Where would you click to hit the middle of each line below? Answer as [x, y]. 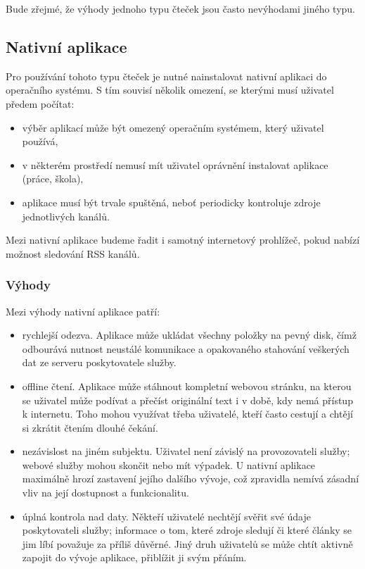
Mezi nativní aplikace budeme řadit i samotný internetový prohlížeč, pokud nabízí [183, 240]
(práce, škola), [53, 179]
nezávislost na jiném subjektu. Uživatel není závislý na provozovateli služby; [186, 451]
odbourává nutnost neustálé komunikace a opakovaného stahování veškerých [186, 348]
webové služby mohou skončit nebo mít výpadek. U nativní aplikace [169, 464]
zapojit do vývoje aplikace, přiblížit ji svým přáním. [134, 557]
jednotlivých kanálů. [66, 216]
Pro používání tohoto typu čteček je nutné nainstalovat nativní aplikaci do [166, 76]
